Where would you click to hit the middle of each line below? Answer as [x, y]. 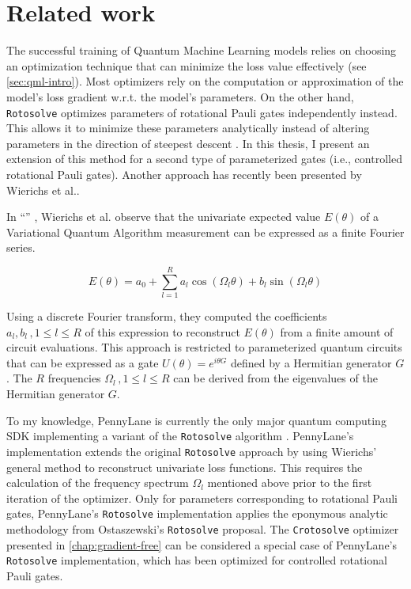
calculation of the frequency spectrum [98, 483]
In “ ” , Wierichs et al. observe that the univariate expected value [164, 217]
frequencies [74, 378]
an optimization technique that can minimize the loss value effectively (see [187, 65]
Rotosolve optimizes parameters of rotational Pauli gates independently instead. [202, 112]
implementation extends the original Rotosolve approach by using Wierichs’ [192, 451]
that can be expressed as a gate [83, 362]
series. [21, 247]
